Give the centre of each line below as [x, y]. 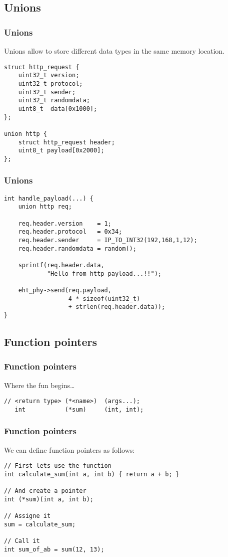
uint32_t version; [49, 75]
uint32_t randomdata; [54, 101]
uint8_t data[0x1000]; [58, 109]
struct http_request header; [66, 142]
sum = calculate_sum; [40, 524]
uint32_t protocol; [50, 83]
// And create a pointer [45, 491]
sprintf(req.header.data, [61, 265]
